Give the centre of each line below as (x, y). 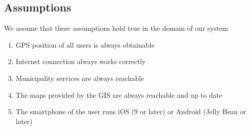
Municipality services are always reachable (80, 78)
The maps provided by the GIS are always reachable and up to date (119, 95)
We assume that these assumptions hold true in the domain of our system (116, 28)
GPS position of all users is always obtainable (85, 44)
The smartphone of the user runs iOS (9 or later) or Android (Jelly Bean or (131, 111)
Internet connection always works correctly (81, 61)
